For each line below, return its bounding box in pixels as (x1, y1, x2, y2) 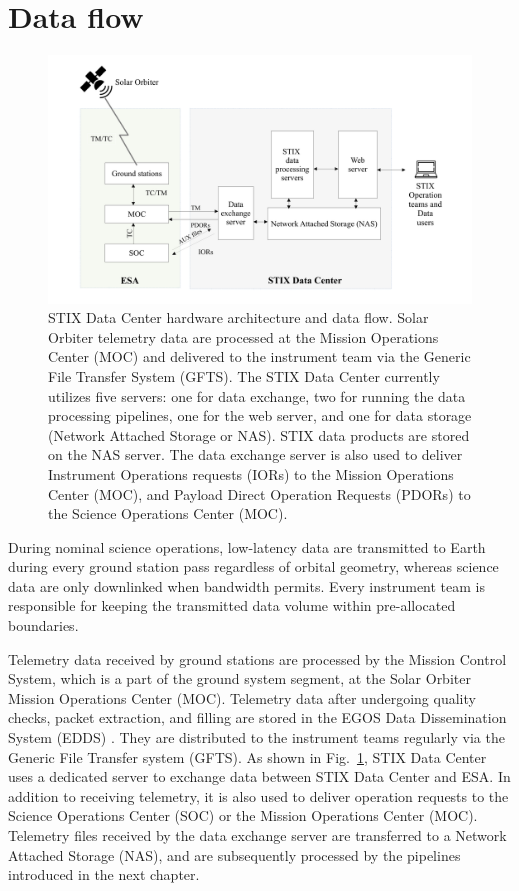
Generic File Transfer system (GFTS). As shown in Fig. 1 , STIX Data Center (8, 746, 487, 767)
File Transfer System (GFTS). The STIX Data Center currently (48, 365, 440, 386)
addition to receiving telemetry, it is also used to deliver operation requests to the (8, 785, 509, 806)
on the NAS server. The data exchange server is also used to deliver (48, 444, 463, 465)
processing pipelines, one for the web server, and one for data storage (48, 405, 472, 426)
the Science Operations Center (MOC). (48, 503, 288, 524)
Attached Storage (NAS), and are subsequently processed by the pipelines (8, 844, 461, 865)
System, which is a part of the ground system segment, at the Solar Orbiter (8, 668, 471, 689)
